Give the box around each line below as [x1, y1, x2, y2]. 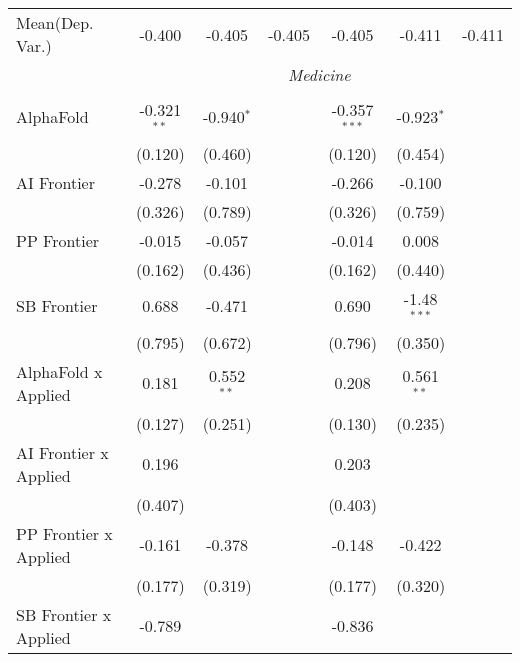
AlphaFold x [16, 359, 103, 383]
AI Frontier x [16, 440, 109, 464]
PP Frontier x [16, 521, 113, 545]
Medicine [287, 63, 351, 86]
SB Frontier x [16, 602, 112, 626]
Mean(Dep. [16, 11, 94, 34]
